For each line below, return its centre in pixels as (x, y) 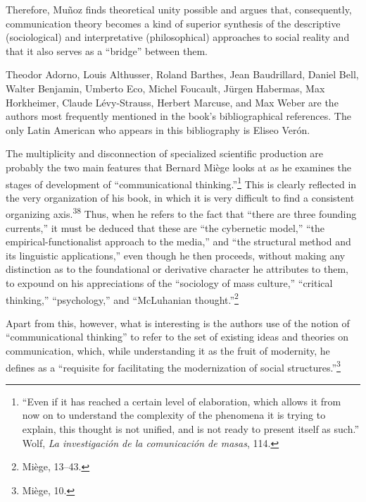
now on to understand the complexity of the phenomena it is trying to (174, 415)
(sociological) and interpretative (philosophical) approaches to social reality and (178, 37)
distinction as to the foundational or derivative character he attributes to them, (177, 269)
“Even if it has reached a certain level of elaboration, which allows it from (182, 401)
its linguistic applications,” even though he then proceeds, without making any (176, 255)
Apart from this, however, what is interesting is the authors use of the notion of (178, 323)
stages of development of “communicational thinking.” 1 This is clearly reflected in (181, 183)
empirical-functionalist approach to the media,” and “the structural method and (178, 241)
